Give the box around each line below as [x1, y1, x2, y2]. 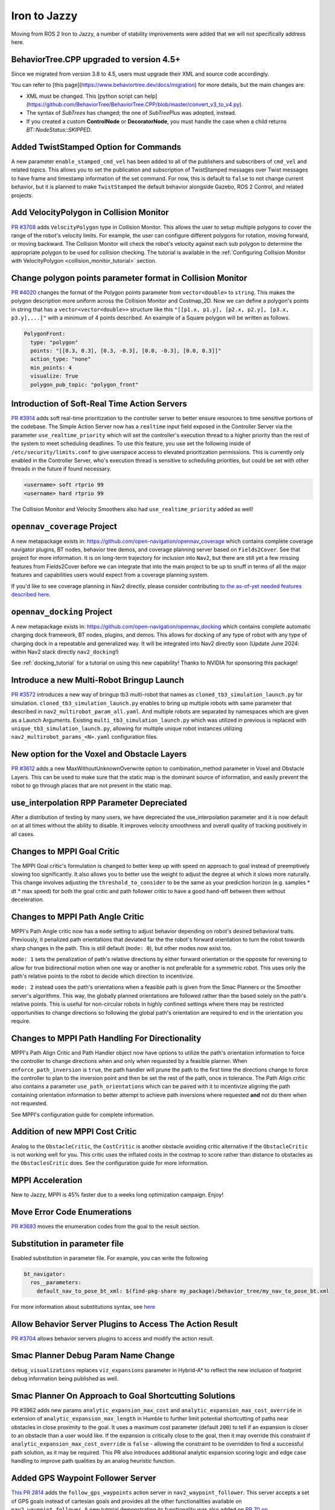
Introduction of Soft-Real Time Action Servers [11, 399, 187, 409]
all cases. [11, 830, 35, 838]
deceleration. [11, 896, 45, 903]
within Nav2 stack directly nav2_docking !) [11, 648, 119, 655]
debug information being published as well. [11, 1375, 119, 1382]
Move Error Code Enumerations [11, 1207, 132, 1217]
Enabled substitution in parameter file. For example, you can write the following [11, 1255, 208, 1262]
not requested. [11, 1100, 48, 1107]
